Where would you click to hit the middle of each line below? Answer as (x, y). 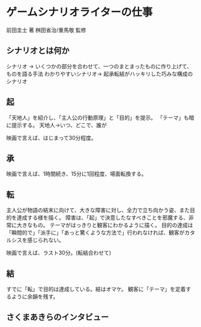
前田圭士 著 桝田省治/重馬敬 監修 (46, 30)
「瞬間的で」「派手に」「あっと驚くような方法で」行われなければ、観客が (95, 233)
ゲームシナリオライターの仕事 (79, 12)
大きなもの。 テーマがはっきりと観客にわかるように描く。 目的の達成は (105, 225)
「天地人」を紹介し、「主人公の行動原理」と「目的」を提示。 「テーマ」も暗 (100, 117)
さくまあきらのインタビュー (58, 317)
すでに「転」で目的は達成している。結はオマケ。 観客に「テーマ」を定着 (96, 289)
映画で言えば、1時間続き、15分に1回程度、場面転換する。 (76, 174)
